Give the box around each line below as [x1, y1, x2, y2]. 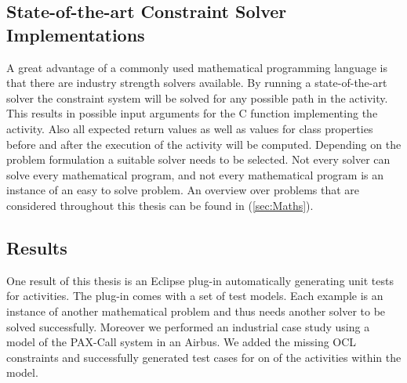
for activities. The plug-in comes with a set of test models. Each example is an [6, 287, 383, 304]
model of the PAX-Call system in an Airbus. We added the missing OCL [6, 334, 357, 350]
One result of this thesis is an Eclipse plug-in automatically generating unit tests [6, 272, 394, 288]
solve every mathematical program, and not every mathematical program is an [6, 166, 384, 182]
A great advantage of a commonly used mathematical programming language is [6, 59, 387, 75]
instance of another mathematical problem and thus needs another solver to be [6, 302, 386, 319]
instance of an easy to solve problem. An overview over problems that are [6, 182, 360, 198]
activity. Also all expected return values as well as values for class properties [6, 120, 373, 136]
